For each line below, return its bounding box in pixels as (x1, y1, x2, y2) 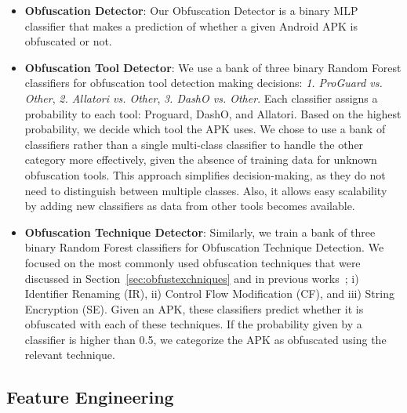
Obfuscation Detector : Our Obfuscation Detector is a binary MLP (24, 2, 358, 18)
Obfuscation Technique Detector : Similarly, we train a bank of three (24, 223, 376, 240)
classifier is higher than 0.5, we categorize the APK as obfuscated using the (24, 331, 387, 347)
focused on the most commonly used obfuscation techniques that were (24, 254, 361, 270)
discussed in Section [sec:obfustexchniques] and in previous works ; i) (24, 270, 359, 286)
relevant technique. (24, 346, 115, 363)
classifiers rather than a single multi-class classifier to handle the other (24, 136, 364, 152)
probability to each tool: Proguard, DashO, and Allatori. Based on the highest (24, 105, 402, 121)
